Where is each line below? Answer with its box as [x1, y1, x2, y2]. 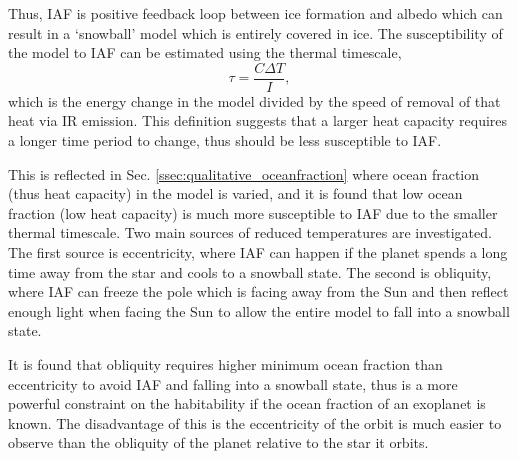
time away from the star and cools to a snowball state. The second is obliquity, [8, 261, 492, 282]
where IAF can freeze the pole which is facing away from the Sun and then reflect [8, 281, 509, 302]
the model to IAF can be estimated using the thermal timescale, [8, 42, 402, 63]
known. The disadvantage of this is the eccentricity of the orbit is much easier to [8, 412, 502, 433]
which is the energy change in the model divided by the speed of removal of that [8, 90, 501, 111]
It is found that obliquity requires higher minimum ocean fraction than [8, 353, 443, 374]
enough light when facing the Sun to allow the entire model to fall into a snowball [8, 300, 510, 321]
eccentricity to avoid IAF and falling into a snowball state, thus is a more [8, 373, 458, 394]
